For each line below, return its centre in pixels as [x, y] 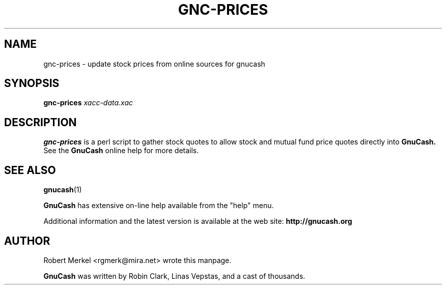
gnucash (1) [63, 190]
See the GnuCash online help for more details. [121, 151]
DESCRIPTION [40, 122]
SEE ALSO [30, 170]
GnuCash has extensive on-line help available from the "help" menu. [159, 206]
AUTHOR [27, 241]
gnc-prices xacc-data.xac [88, 103]
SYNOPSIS [32, 83]
